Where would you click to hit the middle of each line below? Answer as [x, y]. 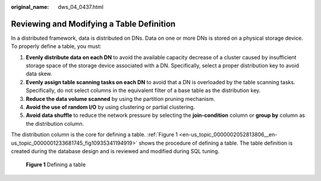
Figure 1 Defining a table [56, 165]
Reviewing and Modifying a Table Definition [93, 24]
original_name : [30, 7]
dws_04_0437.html [81, 7]
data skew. [39, 74]
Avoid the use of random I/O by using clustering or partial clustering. [111, 107]
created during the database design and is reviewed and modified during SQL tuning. [115, 151]
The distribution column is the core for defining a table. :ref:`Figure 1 [95, 135]
